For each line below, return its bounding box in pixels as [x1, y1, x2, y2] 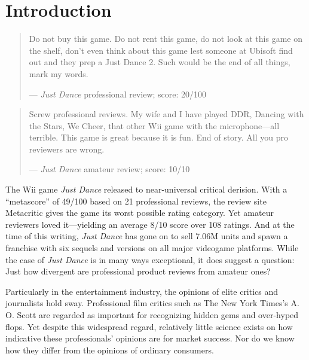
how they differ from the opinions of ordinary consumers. [5, 343, 214, 356]
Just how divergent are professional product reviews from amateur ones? [5, 265, 271, 277]
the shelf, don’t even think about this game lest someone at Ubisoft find [29, 44, 293, 56]
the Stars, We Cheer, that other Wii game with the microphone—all [29, 119, 280, 132]
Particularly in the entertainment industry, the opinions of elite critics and [5, 285, 279, 297]
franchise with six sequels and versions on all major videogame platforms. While [5, 242, 299, 254]
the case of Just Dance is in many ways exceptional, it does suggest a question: [5, 253, 295, 266]
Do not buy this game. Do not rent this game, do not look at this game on [29, 32, 302, 45]
